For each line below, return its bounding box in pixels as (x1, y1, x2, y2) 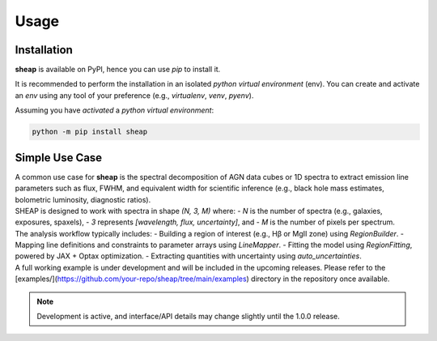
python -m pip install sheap (32, 127, 148, 137)
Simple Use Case (15, 151, 103, 164)
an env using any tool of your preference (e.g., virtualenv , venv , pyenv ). (15, 90, 254, 100)
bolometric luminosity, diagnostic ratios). (15, 194, 151, 204)
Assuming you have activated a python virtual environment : (15, 105, 214, 115)
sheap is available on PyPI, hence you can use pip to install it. (15, 65, 221, 75)
